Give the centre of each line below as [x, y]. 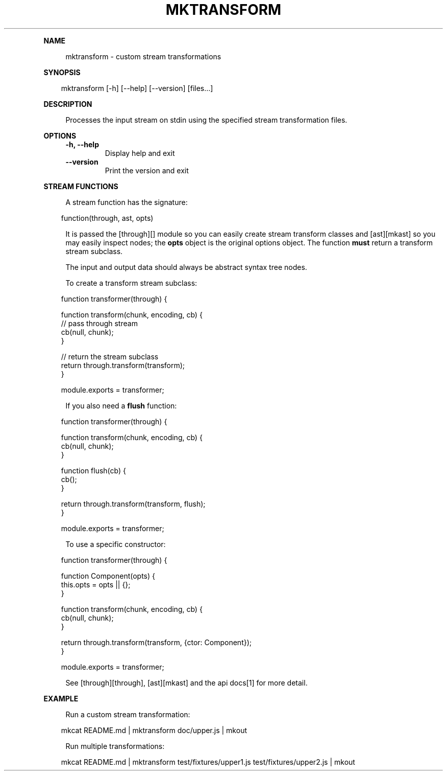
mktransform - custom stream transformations [143, 56]
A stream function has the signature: [127, 202]
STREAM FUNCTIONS [81, 186]
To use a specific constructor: [116, 544]
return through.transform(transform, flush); [133, 504]
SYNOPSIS [62, 72]
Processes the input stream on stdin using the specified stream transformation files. [206, 120]
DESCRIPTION [68, 104]
